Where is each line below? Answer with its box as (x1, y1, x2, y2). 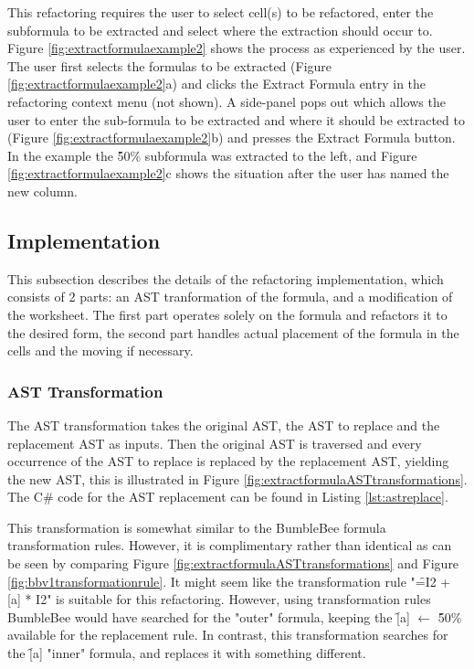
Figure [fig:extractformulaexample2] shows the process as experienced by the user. (7, 38, 466, 58)
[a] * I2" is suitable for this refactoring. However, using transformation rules (7, 589, 431, 609)
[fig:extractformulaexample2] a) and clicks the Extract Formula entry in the (7, 74, 427, 93)
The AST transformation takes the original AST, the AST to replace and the (7, 415, 440, 434)
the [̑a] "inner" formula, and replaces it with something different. (7, 643, 366, 663)
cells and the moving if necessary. (7, 341, 194, 360)
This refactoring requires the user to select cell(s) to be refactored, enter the (7, 3, 434, 21)
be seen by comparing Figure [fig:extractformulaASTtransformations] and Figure (7, 554, 459, 573)
